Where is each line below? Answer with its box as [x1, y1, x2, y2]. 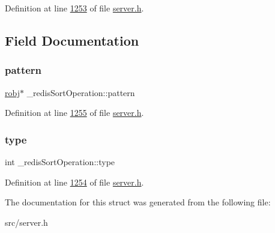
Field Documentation [5, 31, 139, 49]
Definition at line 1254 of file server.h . [5, 175, 144, 188]
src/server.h [5, 216, 48, 228]
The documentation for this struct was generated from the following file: [5, 196, 271, 208]
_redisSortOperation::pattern [26, 86, 135, 98]
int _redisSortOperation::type [5, 156, 115, 168]
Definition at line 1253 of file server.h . [5, 2, 144, 14]
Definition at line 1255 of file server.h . [5, 106, 144, 119]
